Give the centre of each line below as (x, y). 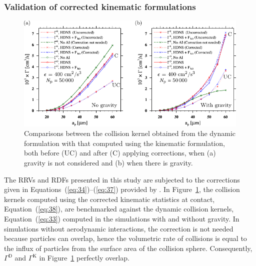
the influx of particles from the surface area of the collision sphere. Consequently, (128, 248)
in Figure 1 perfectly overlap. (84, 258)
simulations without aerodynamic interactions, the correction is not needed (119, 228)
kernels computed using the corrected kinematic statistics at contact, (109, 199)
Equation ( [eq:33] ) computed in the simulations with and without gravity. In (122, 218)
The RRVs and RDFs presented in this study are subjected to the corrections (122, 179)
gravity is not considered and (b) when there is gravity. (108, 163)
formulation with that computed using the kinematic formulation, (124, 143)
